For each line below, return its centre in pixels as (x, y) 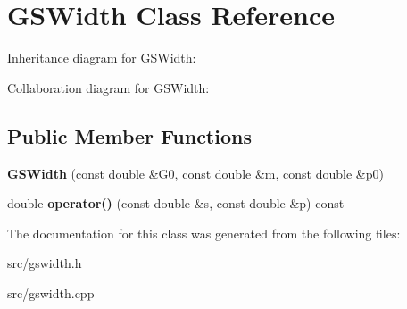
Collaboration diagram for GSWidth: (108, 87)
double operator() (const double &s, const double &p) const (176, 203)
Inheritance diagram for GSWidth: (102, 58)
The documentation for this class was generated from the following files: (204, 233)
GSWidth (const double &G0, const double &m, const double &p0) (195, 173)
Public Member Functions (129, 135)
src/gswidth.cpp (51, 292)
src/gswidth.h (45, 263)
